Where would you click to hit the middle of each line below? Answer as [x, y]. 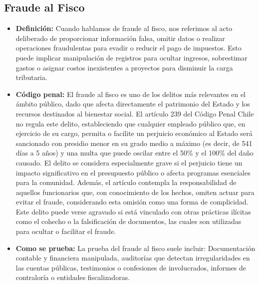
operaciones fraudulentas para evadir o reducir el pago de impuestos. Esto [129, 48]
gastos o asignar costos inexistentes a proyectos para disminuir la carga [124, 67]
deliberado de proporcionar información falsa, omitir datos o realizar [120, 38]
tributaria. [31, 77]
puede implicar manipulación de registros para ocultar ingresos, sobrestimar [131, 57]
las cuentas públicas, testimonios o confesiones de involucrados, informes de [131, 267]
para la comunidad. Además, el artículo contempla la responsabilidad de [126, 182]
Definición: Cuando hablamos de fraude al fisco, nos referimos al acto [124, 28]
